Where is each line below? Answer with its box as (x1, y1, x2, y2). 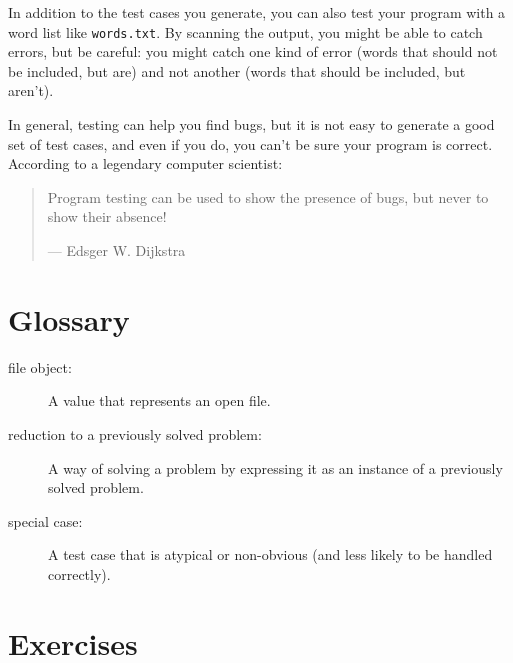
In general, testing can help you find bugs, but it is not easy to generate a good (8, 114, 495, 135)
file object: (8, 356, 72, 377)
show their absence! (47, 206, 167, 227)
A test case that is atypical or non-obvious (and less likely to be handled (48, 544, 493, 565)
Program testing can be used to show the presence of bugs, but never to (47, 186, 489, 207)
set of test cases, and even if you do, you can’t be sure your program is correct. (8, 133, 493, 154)
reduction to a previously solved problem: (8, 423, 262, 444)
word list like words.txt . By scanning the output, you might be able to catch (8, 21, 483, 42)
